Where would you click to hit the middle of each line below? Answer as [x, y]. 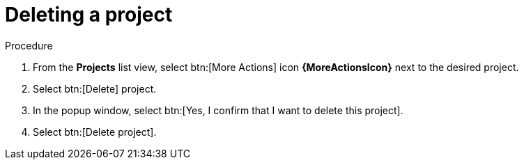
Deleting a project [89, 15]
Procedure [29, 45]
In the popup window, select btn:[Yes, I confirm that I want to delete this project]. [218, 110]
